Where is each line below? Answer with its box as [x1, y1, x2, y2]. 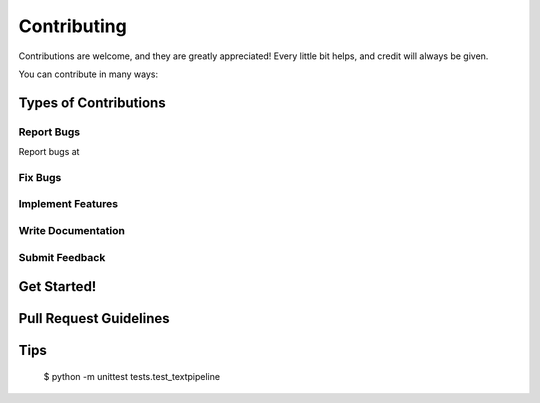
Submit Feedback [18, 250, 106, 264]
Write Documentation [18, 223, 125, 237]
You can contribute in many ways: [18, 68, 159, 80]
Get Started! [18, 278, 97, 295]
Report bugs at [18, 146, 80, 158]
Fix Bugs [18, 170, 62, 184]
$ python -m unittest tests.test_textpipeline [43, 370, 220, 382]
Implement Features [18, 197, 119, 211]
